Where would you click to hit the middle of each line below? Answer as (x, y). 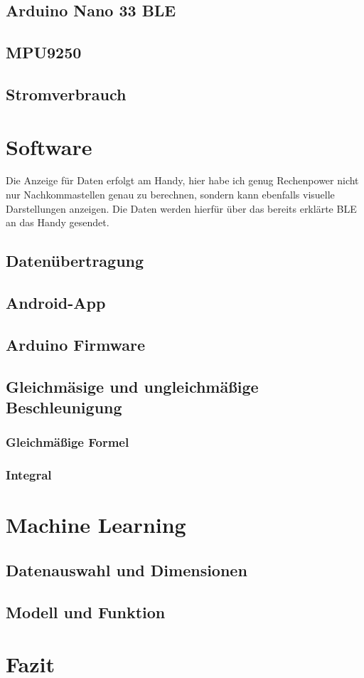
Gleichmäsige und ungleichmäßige (132, 386)
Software (49, 146)
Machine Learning (96, 525)
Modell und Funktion (86, 611)
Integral (29, 475)
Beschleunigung (64, 407)
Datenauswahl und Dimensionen (127, 570)
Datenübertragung (75, 261)
